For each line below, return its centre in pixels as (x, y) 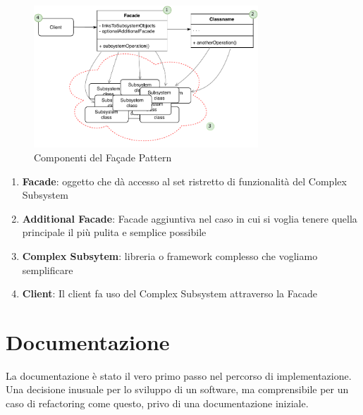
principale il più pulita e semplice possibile (114, 232)
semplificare (48, 270)
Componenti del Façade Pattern (103, 157)
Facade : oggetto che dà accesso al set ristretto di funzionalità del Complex (184, 181)
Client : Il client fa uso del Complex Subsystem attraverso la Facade (170, 293)
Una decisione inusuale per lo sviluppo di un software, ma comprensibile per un (177, 389)
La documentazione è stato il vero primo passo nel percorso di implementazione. (179, 375)
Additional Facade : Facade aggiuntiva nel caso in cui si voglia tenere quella (190, 218)
